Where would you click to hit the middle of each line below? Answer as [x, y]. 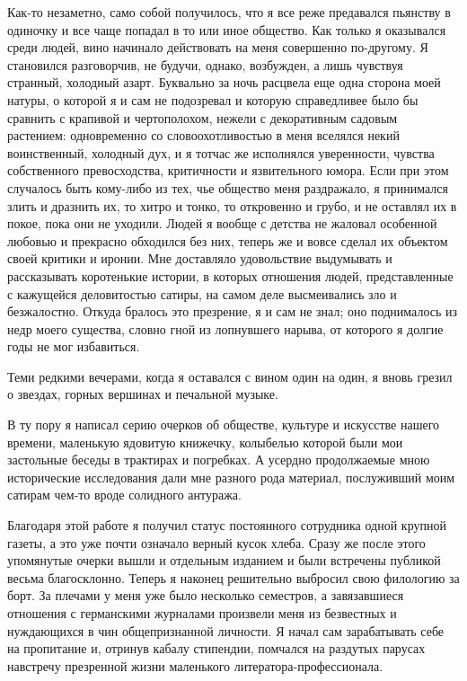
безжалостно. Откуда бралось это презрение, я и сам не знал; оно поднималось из [233, 311]
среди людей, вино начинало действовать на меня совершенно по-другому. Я [218, 47]
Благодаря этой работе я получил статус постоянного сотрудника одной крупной [227, 525]
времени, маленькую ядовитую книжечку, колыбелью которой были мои [205, 442]
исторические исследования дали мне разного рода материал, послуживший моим [231, 477]
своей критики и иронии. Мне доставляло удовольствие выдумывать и [200, 258]
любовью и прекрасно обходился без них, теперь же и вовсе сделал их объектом [228, 240]
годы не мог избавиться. [74, 346]
